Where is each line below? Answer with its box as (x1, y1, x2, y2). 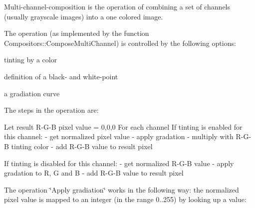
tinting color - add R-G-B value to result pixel (11, 141, 153, 151)
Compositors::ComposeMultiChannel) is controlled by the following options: (4, 37, 236, 48)
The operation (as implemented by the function (4, 28, 149, 38)
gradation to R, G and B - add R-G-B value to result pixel (4, 168, 184, 178)
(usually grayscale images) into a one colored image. (4, 11, 163, 21)
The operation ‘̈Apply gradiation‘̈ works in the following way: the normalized (4, 184, 239, 195)
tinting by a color (4, 54, 57, 65)
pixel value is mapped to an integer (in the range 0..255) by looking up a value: (4, 194, 247, 205)
